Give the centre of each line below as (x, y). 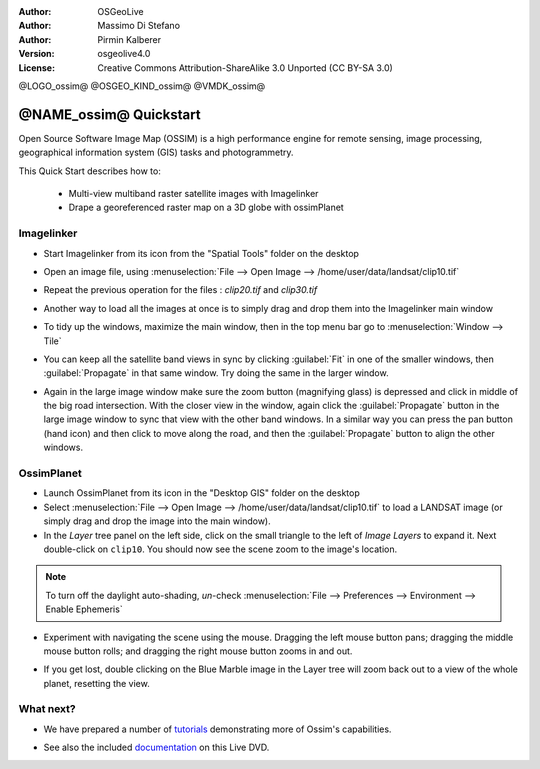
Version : (36, 54)
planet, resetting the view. (96, 683)
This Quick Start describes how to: (90, 171)
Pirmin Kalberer (129, 39)
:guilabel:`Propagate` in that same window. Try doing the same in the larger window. (216, 373)
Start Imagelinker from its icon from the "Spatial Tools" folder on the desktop (201, 253)
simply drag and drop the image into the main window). (157, 521)
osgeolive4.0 (124, 54)
